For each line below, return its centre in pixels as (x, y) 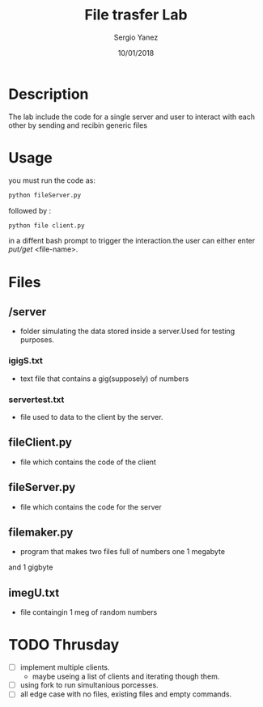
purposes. (37, 340)
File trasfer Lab (136, 15)
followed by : (30, 210)
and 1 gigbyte (31, 567)
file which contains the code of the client (88, 462)
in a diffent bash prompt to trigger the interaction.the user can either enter (132, 241)
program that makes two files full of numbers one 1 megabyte (122, 552)
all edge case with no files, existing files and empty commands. (126, 694)
